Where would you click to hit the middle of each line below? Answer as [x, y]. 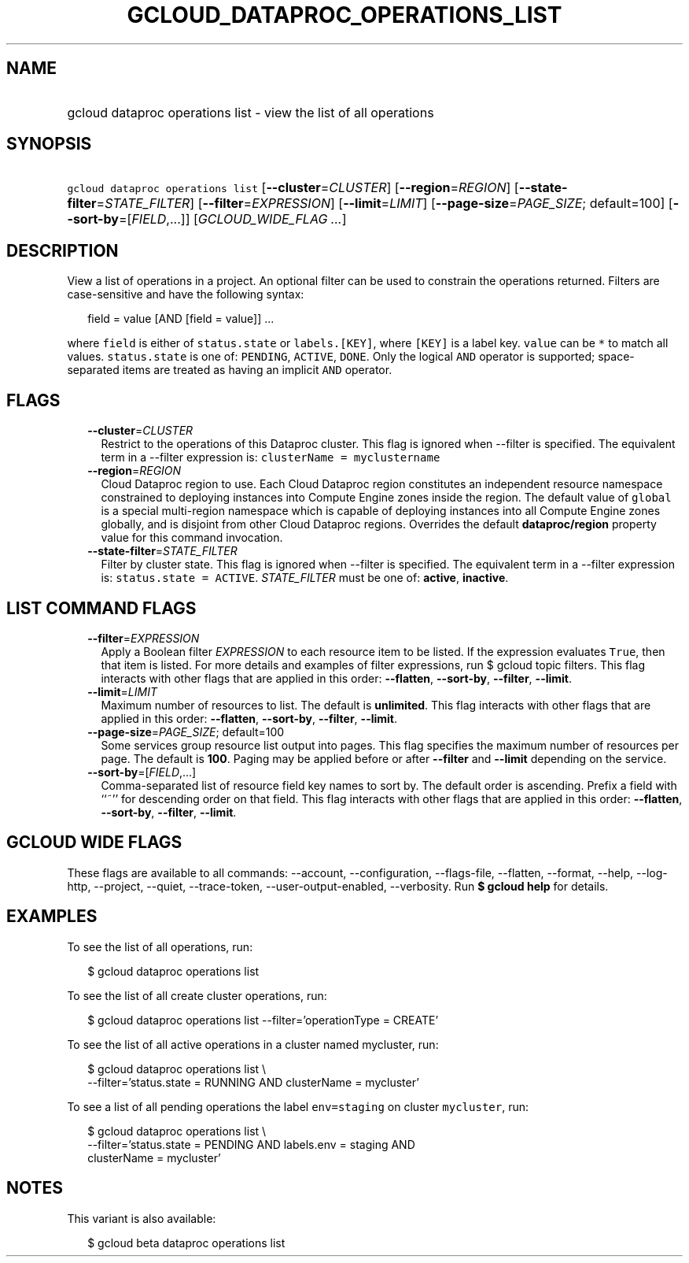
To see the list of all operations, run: [160, 946]
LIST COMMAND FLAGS [101, 608]
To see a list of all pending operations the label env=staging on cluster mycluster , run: [298, 1106]
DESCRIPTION [63, 250]
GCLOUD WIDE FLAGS [94, 843]
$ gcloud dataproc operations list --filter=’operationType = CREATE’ [263, 1020]
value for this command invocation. [192, 538]
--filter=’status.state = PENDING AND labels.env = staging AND [251, 1144]
